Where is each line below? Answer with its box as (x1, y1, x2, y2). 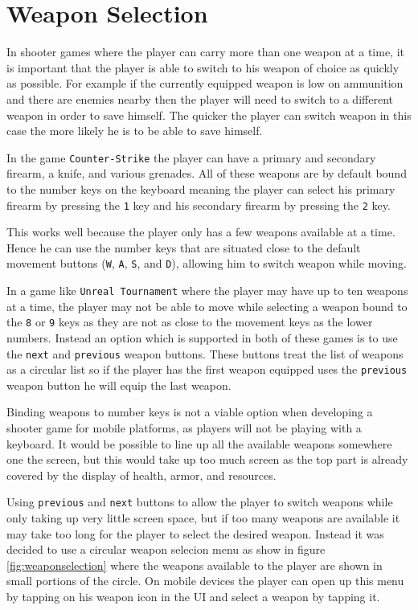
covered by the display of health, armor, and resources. (6, 466, 277, 483)
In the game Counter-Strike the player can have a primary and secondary (6, 149, 376, 166)
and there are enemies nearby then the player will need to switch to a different (6, 90, 393, 107)
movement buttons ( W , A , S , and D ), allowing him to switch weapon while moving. (6, 255, 407, 272)
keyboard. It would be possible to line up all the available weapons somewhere (6, 435, 392, 452)
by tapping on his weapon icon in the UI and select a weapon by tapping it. (6, 588, 380, 605)
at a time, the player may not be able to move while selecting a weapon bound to (6, 297, 408, 314)
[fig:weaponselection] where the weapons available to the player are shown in (6, 556, 383, 573)
